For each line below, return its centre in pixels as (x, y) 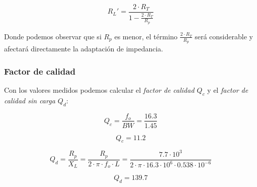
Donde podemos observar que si (53, 36)
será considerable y (224, 36)
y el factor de (228, 89)
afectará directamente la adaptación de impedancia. (84, 49)
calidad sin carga (30, 100)
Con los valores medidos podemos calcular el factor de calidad (99, 89)
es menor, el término (146, 36)
